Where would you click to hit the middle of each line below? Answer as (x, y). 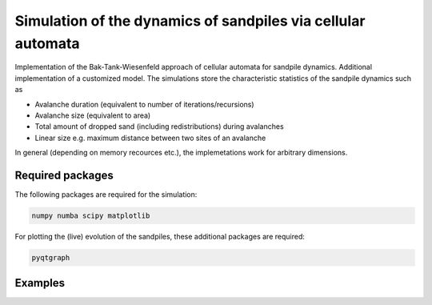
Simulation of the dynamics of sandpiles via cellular (190, 21)
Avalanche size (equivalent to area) (93, 115)
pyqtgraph (51, 257)
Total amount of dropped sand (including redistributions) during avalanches (159, 126)
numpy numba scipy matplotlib (91, 215)
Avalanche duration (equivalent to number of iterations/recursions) (145, 104)
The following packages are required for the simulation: (106, 194)
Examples (40, 283)
